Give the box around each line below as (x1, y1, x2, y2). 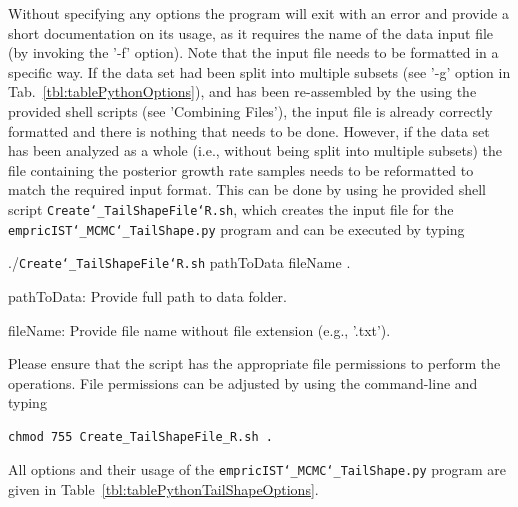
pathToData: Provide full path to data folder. (8, 285, 287, 306)
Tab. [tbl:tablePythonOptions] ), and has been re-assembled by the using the (8, 81, 477, 102)
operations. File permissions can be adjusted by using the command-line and (8, 372, 478, 393)
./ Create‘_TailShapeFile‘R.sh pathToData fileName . (8, 252, 351, 273)
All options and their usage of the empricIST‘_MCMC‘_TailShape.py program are (8, 459, 507, 480)
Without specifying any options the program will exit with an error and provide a (8, 3, 509, 23)
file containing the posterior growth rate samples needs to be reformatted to (8, 159, 474, 180)
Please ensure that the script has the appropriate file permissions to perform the (8, 353, 501, 374)
